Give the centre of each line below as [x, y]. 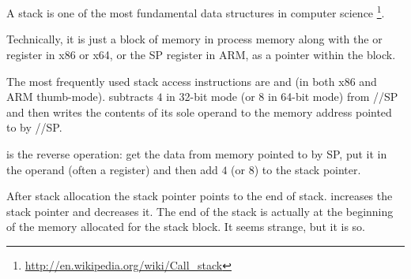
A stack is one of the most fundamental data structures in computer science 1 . [196, 11]
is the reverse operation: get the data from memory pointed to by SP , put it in [197, 154]
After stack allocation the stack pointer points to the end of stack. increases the [200, 196]
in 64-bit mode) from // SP [333, 97]
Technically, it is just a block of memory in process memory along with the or [194, 39]
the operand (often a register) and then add [112, 169]
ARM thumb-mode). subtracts [80, 97]
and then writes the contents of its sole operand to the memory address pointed [199, 112]
